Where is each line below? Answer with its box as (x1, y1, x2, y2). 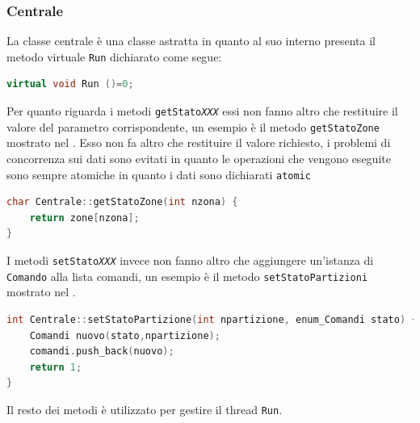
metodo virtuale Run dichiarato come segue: (6, 48, 222, 65)
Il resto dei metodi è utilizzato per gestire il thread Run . (6, 400, 283, 417)
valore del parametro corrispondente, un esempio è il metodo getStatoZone (6, 118, 380, 135)
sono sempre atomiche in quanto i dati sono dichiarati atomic (6, 165, 311, 182)
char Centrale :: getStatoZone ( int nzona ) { (6, 196, 238, 208)
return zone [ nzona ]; (29, 211, 140, 224)
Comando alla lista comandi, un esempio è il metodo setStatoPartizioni (6, 267, 368, 284)
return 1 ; (29, 361, 82, 373)
